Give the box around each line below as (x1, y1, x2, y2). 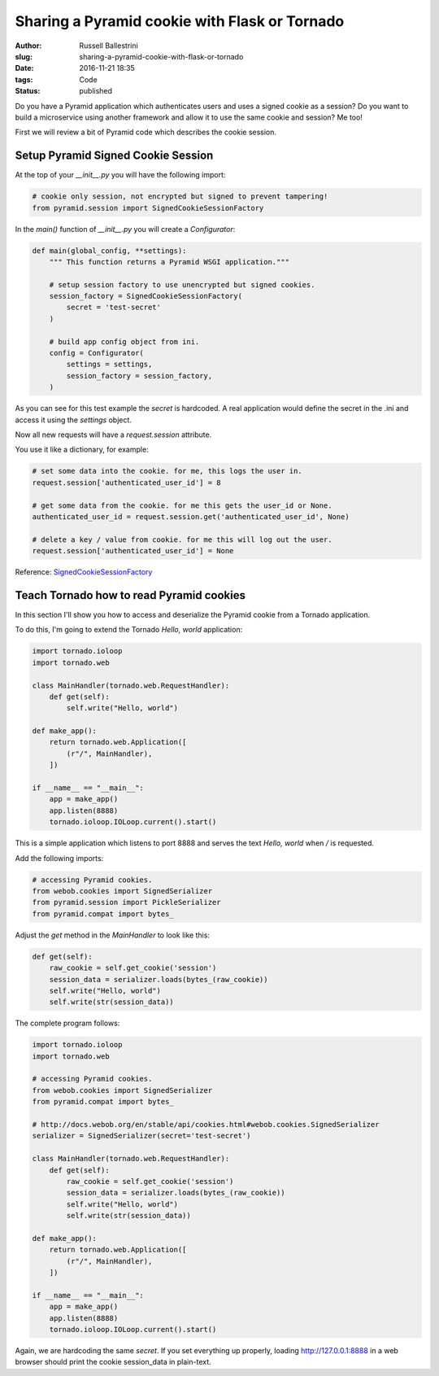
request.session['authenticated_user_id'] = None (32, 546, 234, 556)
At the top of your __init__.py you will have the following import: (15, 170, 226, 180)
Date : (15, 63, 34, 73)
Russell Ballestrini (79, 41, 138, 50)
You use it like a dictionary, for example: (15, 444, 150, 455)
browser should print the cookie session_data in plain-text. (15, 1357, 211, 1367)
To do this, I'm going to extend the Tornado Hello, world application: (15, 625, 243, 635)
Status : (15, 86, 41, 96)
